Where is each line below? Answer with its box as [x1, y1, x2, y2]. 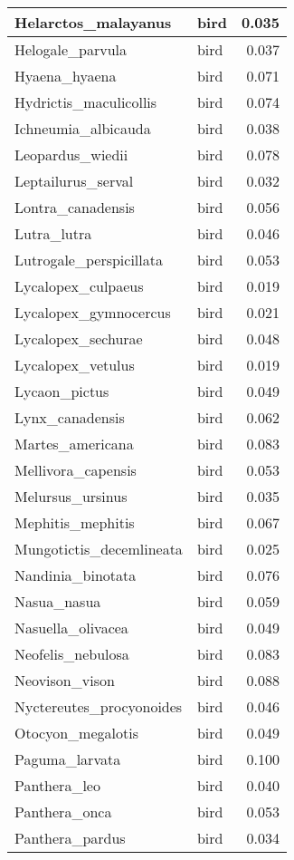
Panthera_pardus [14, 827, 126, 848]
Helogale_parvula [14, 39, 128, 60]
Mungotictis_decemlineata [14, 538, 183, 559]
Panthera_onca [14, 801, 112, 822]
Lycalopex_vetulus [14, 354, 135, 375]
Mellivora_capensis [14, 459, 137, 480]
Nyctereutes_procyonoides [14, 696, 183, 717]
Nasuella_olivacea [14, 617, 128, 638]
